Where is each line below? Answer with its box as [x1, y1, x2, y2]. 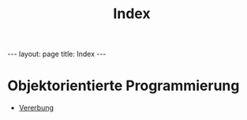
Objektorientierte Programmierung [7, 77, 240, 95]
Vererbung [18, 103, 54, 113]
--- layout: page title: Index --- [7, 49, 107, 59]
